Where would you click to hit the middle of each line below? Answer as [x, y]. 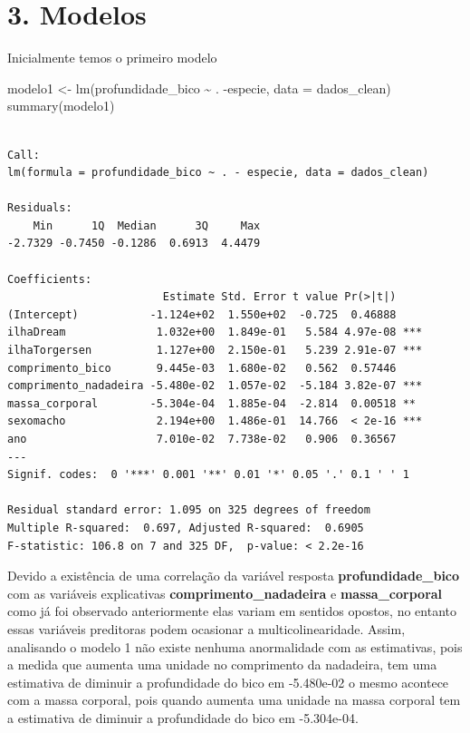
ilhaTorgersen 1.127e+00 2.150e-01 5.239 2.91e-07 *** [215, 351]
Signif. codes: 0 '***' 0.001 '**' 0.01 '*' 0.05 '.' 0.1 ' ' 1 [208, 475]
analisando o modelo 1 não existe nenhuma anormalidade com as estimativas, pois [235, 646]
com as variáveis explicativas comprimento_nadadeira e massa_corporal [225, 593]
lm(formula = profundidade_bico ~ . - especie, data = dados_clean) [218, 173]
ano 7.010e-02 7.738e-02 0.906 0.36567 [202, 439]
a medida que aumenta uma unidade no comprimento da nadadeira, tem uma [222, 665]
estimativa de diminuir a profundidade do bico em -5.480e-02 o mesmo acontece [228, 682]
